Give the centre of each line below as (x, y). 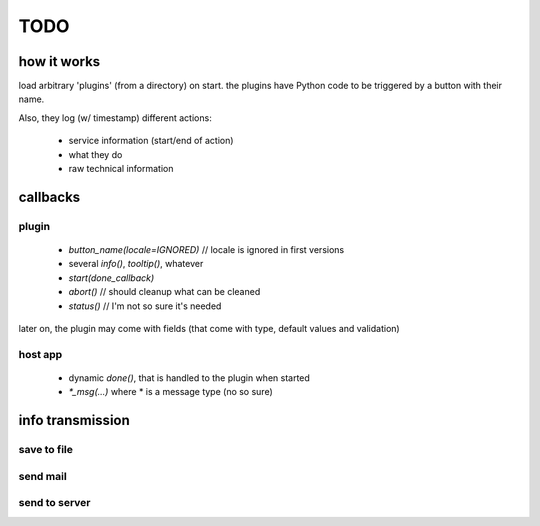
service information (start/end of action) (151, 141)
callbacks (49, 196)
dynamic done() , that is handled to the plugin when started (189, 377)
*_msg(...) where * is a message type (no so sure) (171, 392)
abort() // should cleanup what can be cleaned (164, 292)
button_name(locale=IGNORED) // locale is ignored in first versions (206, 249)
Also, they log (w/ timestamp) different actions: (115, 117)
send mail (42, 476)
